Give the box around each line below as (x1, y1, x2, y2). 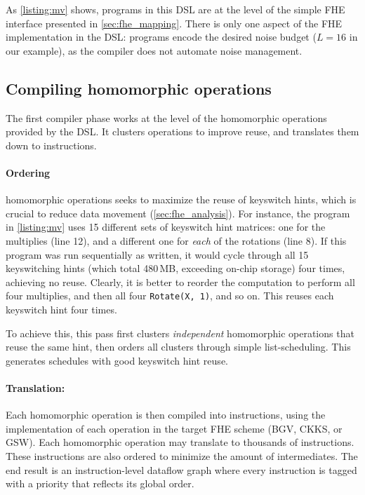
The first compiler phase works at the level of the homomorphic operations (6, 110, 327, 125)
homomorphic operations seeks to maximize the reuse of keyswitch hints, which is (6, 192, 357, 207)
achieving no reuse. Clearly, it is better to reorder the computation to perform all (6, 274, 355, 289)
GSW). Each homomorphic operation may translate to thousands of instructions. (6, 435, 354, 449)
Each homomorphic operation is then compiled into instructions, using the (6, 407, 326, 422)
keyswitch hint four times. (6, 301, 117, 316)
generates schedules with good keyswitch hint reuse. (6, 353, 228, 367)
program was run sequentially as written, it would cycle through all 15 (6, 247, 309, 262)
